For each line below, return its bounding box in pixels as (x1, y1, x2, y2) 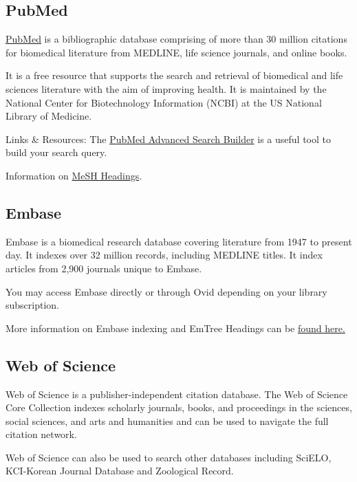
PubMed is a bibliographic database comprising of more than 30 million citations (6, 32, 347, 46)
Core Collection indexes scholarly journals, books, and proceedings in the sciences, (6, 400, 352, 415)
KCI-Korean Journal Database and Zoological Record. (6, 463, 234, 478)
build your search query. (6, 145, 107, 160)
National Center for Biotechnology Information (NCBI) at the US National (6, 95, 322, 109)
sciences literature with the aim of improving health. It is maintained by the (6, 81, 327, 96)
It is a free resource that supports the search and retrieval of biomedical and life (6, 68, 343, 83)
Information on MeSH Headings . (6, 168, 142, 182)
